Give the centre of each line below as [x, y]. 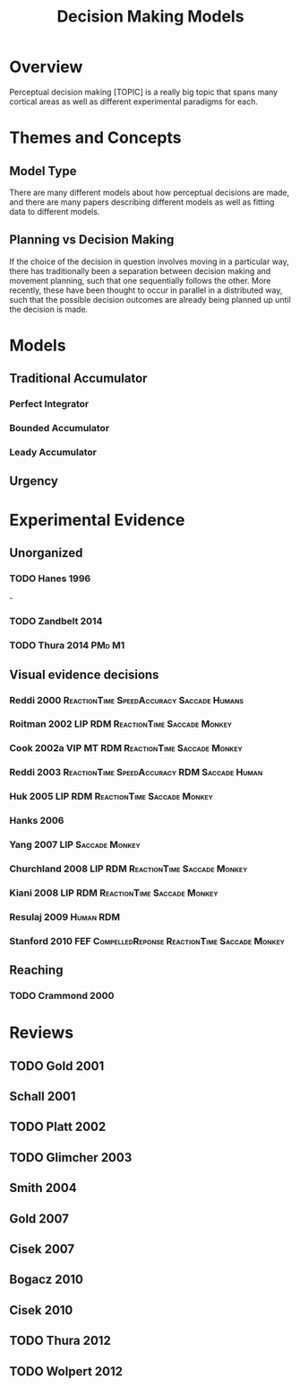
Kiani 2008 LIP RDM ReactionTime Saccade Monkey [114, 893]
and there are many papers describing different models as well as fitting [142, 202]
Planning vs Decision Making [92, 240]
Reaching [36, 971]
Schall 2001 [43, 1096]
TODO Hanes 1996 [50, 579]
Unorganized [46, 553]
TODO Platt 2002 [58, 1127]
